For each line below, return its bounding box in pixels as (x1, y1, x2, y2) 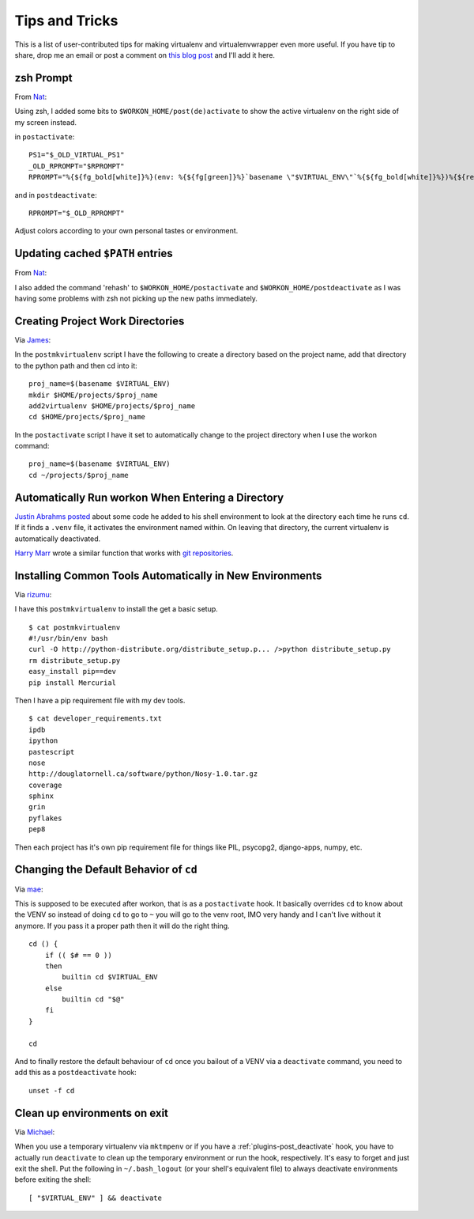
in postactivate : (14, 132, 75, 142)
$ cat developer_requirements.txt (28, 714, 162, 723)
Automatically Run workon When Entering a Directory (14, 490, 284, 504)
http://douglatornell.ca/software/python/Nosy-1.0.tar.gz (28, 770, 258, 778)
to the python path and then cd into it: (14, 361, 137, 370)
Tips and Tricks (14, 12, 118, 29)
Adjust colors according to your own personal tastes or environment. (14, 226, 239, 236)
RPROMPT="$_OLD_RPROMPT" (28, 208, 125, 218)
